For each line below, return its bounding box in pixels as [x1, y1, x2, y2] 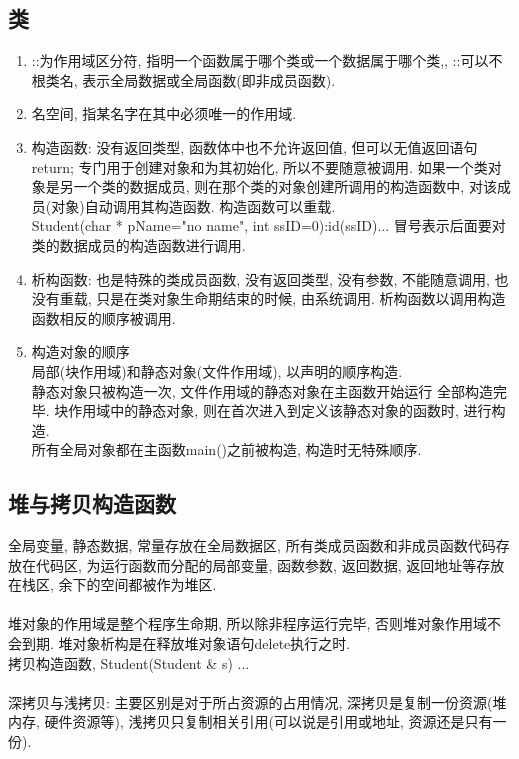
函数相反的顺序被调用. [31, 307, 176, 328]
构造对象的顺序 [31, 341, 130, 362]
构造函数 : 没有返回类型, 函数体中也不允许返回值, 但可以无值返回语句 [31, 136, 478, 157]
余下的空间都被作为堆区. [58, 574, 217, 595]
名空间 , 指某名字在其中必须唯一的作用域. [31, 103, 297, 124]
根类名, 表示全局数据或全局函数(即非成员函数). [31, 69, 336, 90]
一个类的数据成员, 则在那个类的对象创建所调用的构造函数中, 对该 [73, 176, 497, 197]
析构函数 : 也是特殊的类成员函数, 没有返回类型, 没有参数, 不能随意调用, [31, 268, 490, 289]
